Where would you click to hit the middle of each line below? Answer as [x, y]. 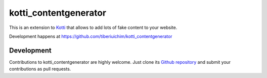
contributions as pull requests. [40, 69]
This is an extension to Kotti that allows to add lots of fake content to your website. [93, 27]
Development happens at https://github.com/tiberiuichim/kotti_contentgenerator [91, 36]
